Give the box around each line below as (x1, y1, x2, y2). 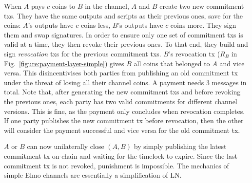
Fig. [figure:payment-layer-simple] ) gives (4, 58, 124, 68)
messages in (212, 77, 247, 87)
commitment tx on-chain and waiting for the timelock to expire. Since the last (4, 150, 237, 161)
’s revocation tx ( (169, 48, 220, 58)
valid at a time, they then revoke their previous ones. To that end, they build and (4, 39, 248, 49)
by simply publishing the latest (134, 141, 227, 151)
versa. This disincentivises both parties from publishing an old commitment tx (4, 68, 238, 78)
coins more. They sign (170, 20, 236, 30)
